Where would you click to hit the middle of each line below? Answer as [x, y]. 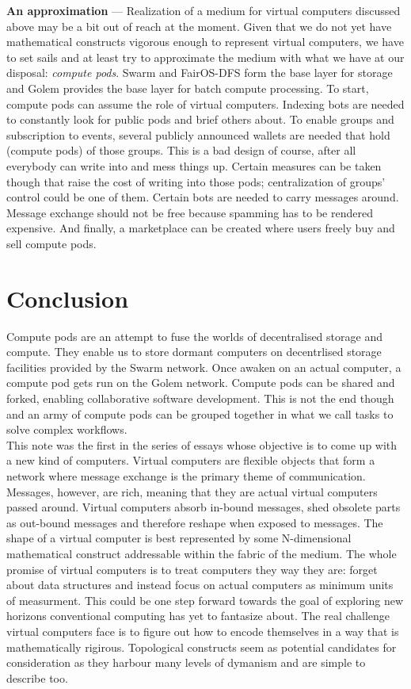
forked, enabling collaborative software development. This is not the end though [200, 398]
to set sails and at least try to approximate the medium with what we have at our [205, 57]
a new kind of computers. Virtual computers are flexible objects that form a [191, 460]
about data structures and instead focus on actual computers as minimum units [200, 585]
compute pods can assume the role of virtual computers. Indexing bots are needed [205, 103]
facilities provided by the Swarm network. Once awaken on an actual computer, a [204, 367]
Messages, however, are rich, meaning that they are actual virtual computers [192, 491]
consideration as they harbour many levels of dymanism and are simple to [186, 662]
